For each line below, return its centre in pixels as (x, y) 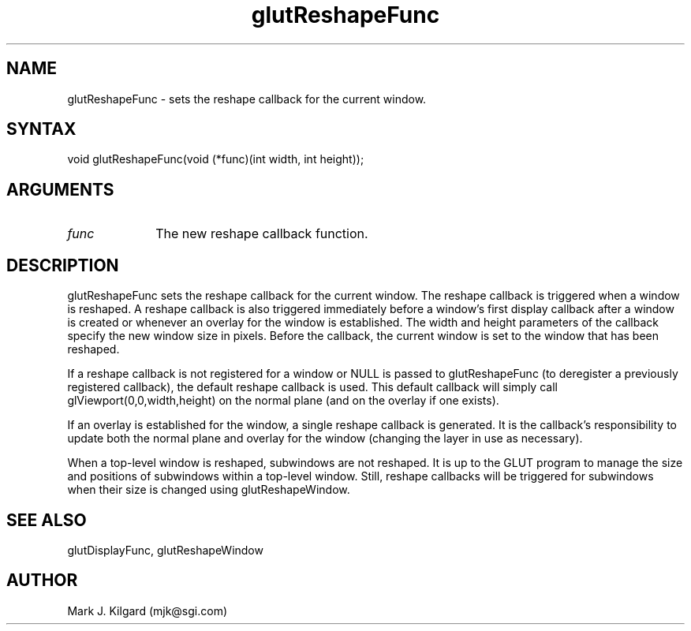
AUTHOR (42, 581)
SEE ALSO (47, 520)
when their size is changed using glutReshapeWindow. (209, 490)
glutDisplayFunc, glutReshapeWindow (165, 550)
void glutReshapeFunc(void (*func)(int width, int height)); (216, 159)
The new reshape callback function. (262, 234)
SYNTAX (41, 129)
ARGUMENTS (60, 189)
